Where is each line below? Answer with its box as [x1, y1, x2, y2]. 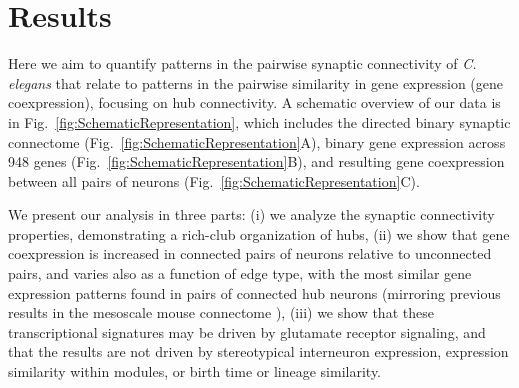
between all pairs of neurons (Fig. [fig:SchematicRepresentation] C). [8, 170, 420, 191]
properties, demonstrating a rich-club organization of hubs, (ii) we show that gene [8, 223, 510, 244]
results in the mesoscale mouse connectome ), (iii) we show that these [8, 302, 434, 323]
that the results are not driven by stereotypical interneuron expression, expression [8, 341, 509, 362]
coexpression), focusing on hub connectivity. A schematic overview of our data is [8, 92, 501, 113]
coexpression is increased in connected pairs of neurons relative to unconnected [8, 243, 492, 264]
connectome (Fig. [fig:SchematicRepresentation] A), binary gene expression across [8, 131, 506, 152]
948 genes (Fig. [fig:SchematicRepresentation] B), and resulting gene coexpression [8, 151, 505, 172]
